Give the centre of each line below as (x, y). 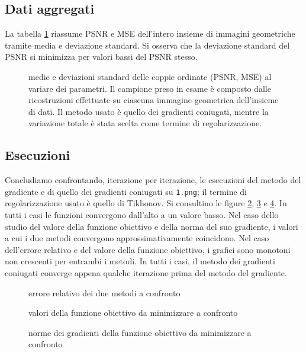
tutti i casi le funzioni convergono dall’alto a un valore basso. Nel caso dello (142, 215)
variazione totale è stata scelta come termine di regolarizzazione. (145, 123)
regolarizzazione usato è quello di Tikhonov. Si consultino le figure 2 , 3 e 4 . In (146, 203)
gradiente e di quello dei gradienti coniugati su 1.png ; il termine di (126, 191)
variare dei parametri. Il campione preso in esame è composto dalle (150, 88)
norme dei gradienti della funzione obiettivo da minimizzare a (140, 332)
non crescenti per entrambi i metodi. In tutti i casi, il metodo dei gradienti (140, 261)
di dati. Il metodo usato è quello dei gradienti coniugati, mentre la (149, 111)
